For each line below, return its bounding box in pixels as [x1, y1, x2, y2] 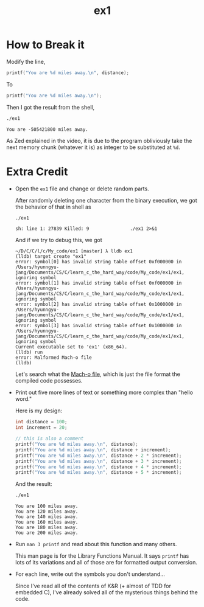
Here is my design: [15, 407, 63, 414]
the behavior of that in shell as [15, 203, 91, 210]
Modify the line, [6, 58, 46, 65]
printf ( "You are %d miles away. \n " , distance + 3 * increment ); [15, 458, 182, 464]
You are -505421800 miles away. [6, 126, 88, 133]
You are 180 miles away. [15, 524, 79, 531]
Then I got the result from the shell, [6, 103, 95, 111]
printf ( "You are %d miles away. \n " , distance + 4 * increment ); [15, 463, 182, 470]
